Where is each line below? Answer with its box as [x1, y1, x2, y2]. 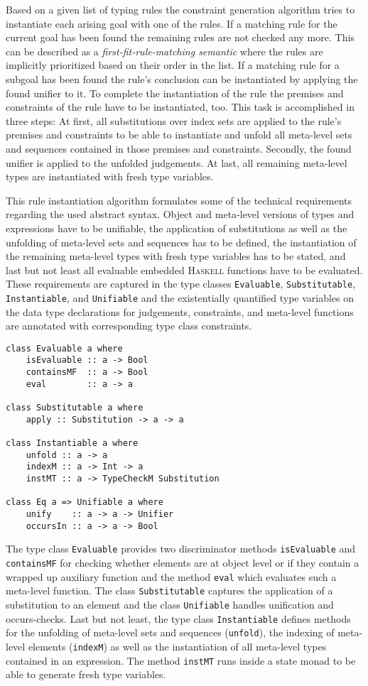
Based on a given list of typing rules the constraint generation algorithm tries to [6, 2, 355, 16]
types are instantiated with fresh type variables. [6, 169, 214, 184]
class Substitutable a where [6, 403, 144, 413]
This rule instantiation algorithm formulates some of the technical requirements [6, 192, 352, 207]
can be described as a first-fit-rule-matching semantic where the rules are [6, 43, 323, 58]
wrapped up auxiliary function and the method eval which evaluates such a [6, 569, 337, 584]
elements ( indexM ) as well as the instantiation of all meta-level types [28, 638, 327, 653]
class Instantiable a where [6, 438, 139, 449]
